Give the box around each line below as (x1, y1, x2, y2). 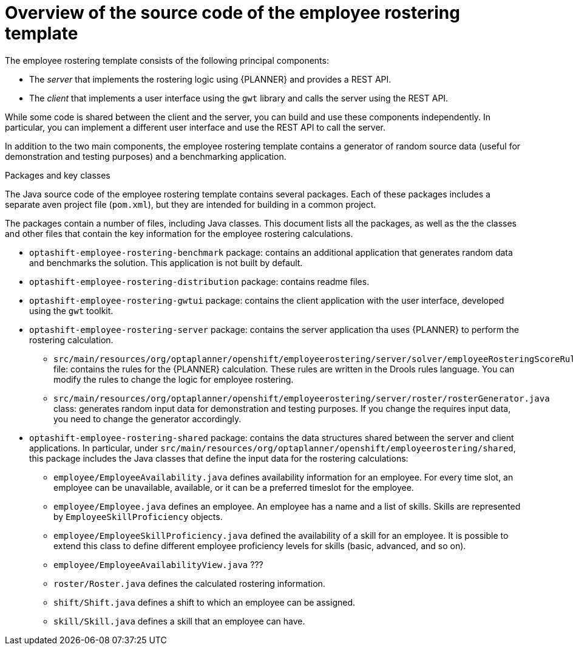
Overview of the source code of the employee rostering (5, 2, 460, 23)
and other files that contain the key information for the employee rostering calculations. (5, 228, 353, 239)
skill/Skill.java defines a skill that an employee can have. (53, 615, 305, 626)
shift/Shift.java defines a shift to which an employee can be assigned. (53, 597, 356, 607)
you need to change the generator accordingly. (53, 413, 242, 424)
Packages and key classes (5, 169, 110, 180)
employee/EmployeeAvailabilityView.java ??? (53, 559, 263, 570)
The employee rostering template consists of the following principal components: (5, 55, 329, 66)
